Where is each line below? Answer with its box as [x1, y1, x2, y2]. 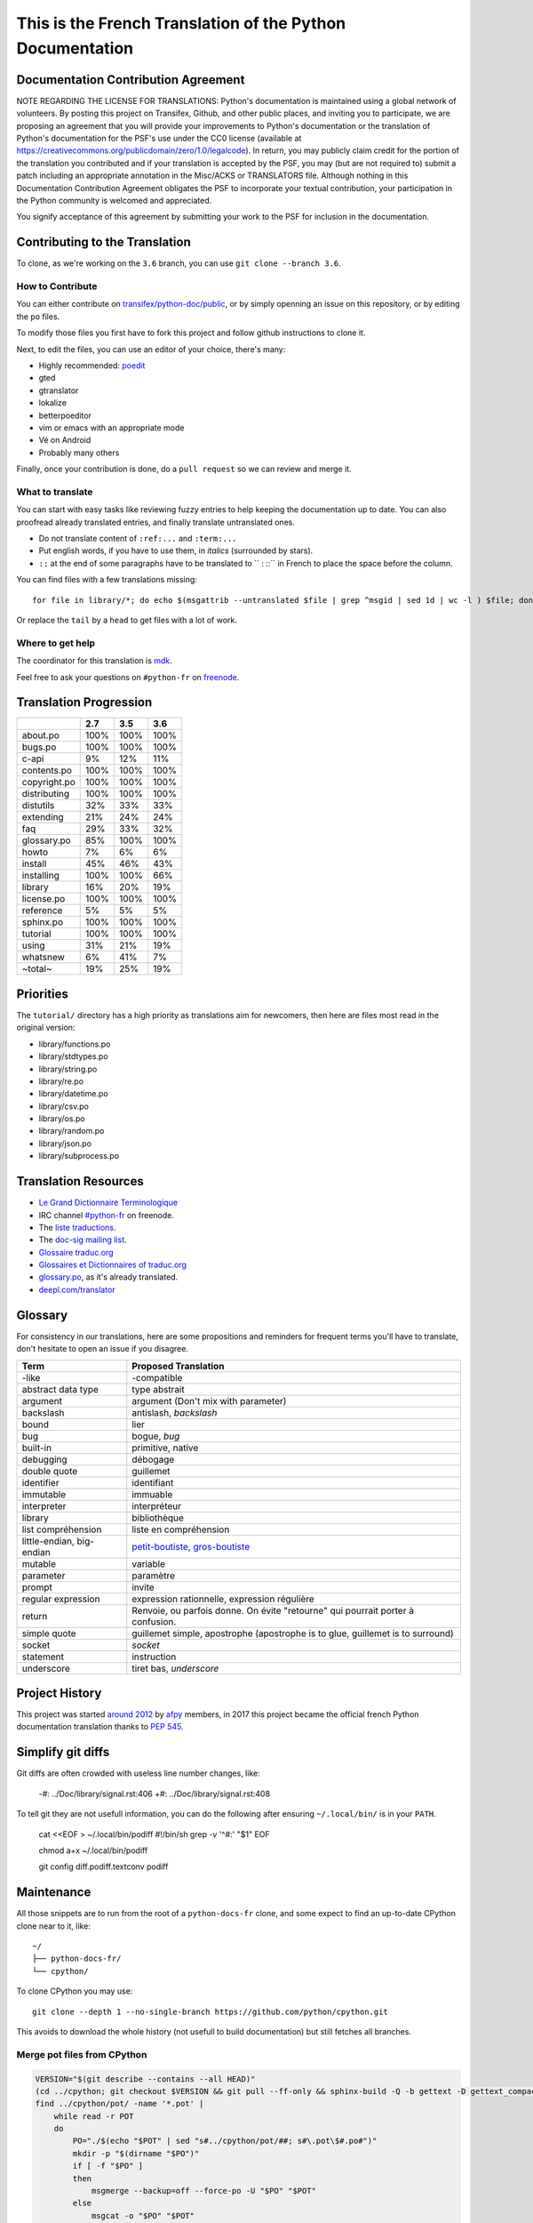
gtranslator [38, 385, 79, 396]
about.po [21, 729, 60, 742]
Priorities [16, 986, 68, 1001]
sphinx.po [21, 916, 64, 928]
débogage [131, 1453, 175, 1465]
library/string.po [38, 1063, 98, 1074]
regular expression [21, 1593, 100, 1605]
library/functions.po [38, 1039, 111, 1049]
